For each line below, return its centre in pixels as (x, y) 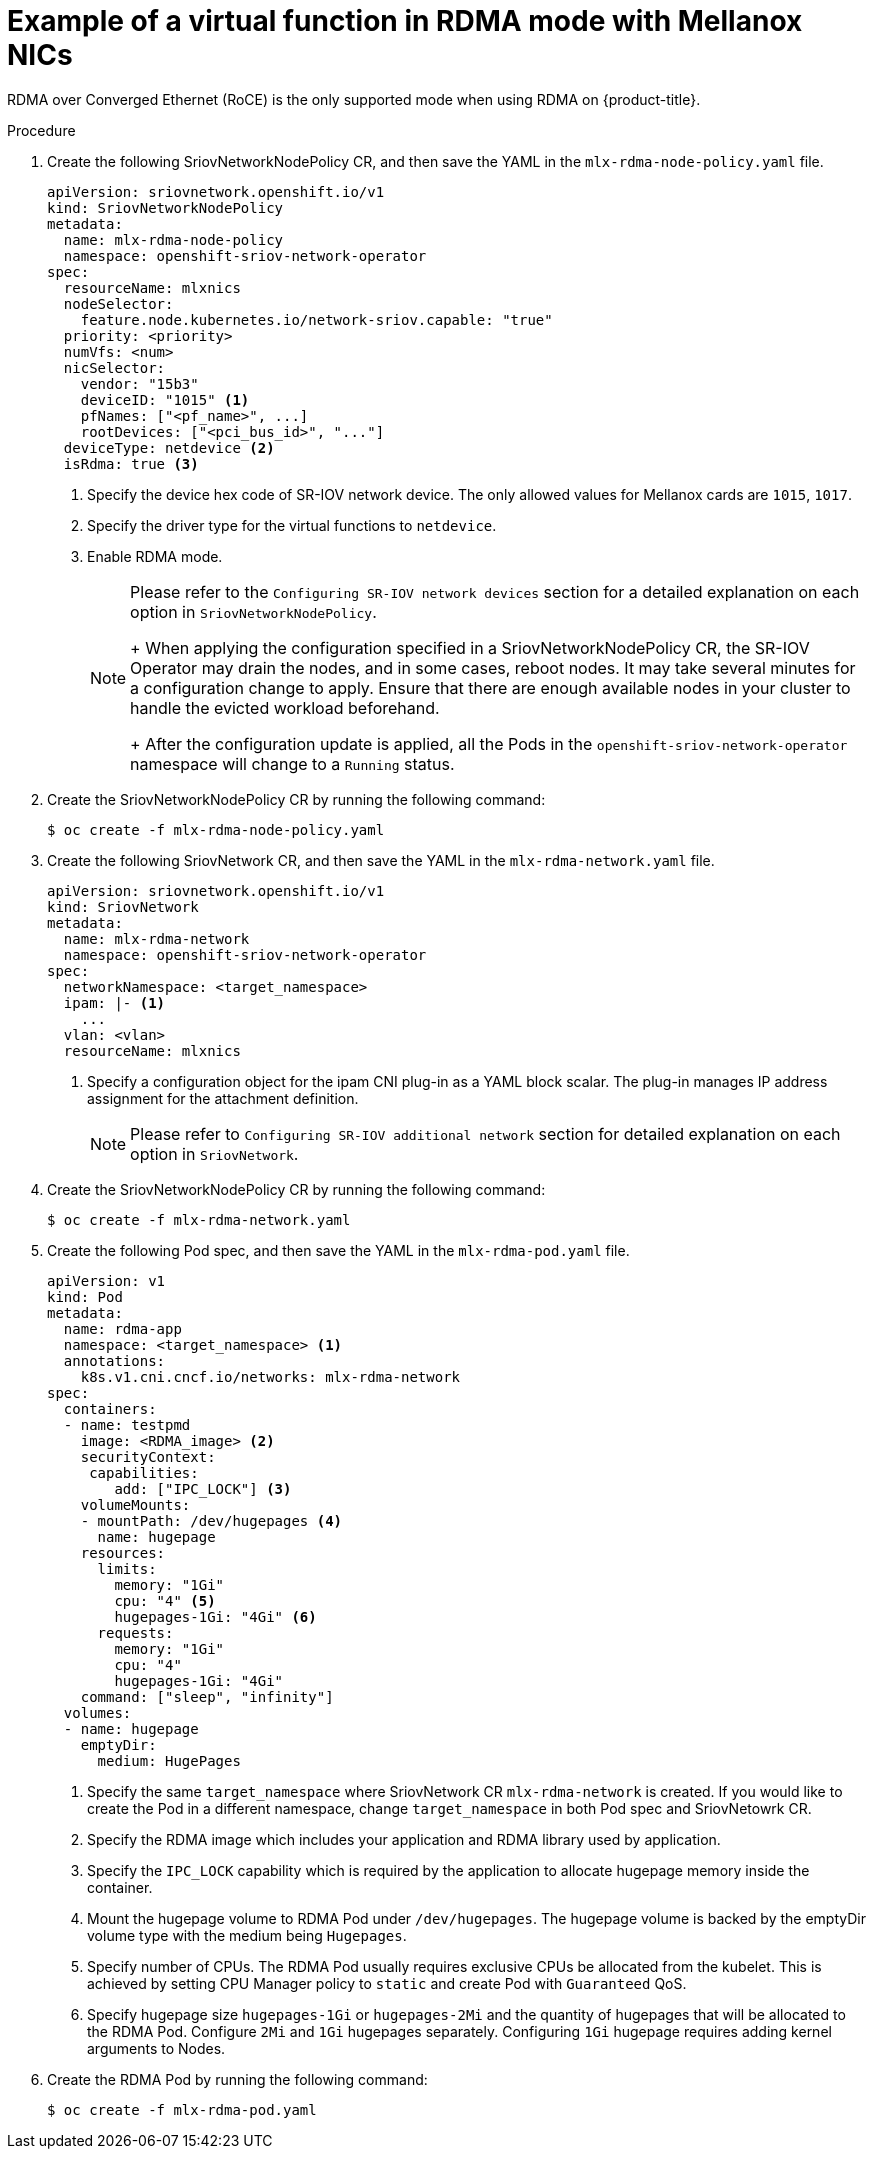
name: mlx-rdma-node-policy (173, 239)
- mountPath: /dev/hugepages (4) (211, 1520)
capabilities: (144, 1472)
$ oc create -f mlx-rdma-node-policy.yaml (216, 829)
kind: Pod (85, 1296)
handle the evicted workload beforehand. (285, 707)
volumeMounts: (135, 1504)
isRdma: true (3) (131, 463)
